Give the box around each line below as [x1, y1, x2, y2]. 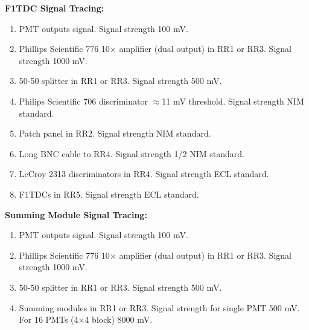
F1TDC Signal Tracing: [5, 2, 104, 14]
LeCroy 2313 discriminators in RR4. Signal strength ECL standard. [19, 167, 269, 180]
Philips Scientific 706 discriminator [19, 94, 148, 107]
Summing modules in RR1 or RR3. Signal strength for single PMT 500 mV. [19, 301, 300, 314]
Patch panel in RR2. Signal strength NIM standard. [19, 127, 211, 140]
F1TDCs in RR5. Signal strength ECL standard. [19, 187, 199, 200]
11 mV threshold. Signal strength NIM [162, 94, 304, 107]
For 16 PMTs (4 [19, 313, 78, 326]
